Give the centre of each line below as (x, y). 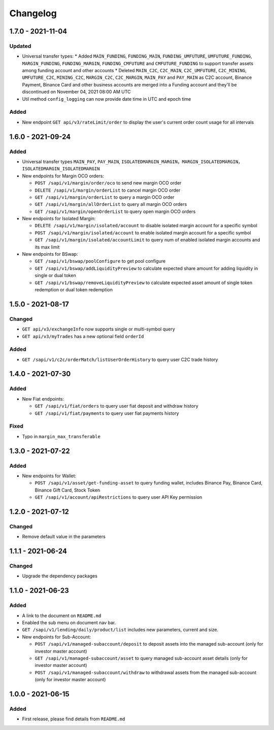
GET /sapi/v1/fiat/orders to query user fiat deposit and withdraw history (117, 406)
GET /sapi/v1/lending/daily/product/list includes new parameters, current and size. (120, 630)
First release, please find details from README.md (74, 719)
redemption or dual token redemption (74, 289)
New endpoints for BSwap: (50, 254)
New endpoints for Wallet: (49, 476)
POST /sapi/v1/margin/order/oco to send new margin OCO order (108, 183)
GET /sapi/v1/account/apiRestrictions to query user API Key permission (118, 497)
